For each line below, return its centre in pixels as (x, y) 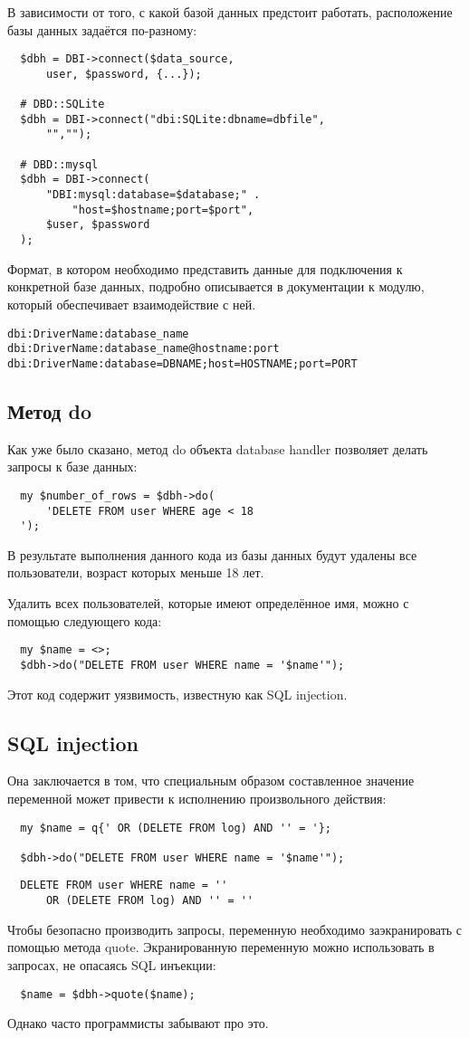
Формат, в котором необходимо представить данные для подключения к (205, 268)
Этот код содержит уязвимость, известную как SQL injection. (177, 694)
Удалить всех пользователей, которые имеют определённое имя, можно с (208, 603)
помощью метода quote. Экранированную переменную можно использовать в (221, 947)
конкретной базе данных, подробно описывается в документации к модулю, (216, 286)
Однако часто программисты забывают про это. (138, 1023)
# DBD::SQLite (62, 105)
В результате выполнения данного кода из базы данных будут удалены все (212, 554)
